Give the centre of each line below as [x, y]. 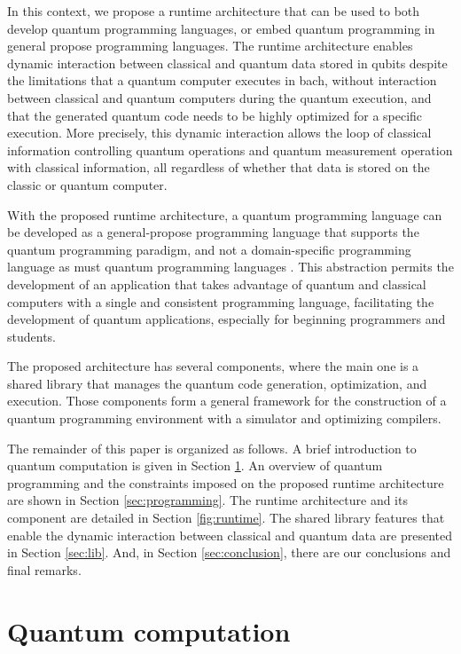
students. [31, 336]
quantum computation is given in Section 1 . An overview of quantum [195, 465]
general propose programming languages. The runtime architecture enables [210, 46]
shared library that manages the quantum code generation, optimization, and [217, 383]
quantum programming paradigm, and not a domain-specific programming [209, 249]
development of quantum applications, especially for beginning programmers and [227, 319]
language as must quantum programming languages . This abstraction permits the [230, 267]
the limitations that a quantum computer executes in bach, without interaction [222, 80]
